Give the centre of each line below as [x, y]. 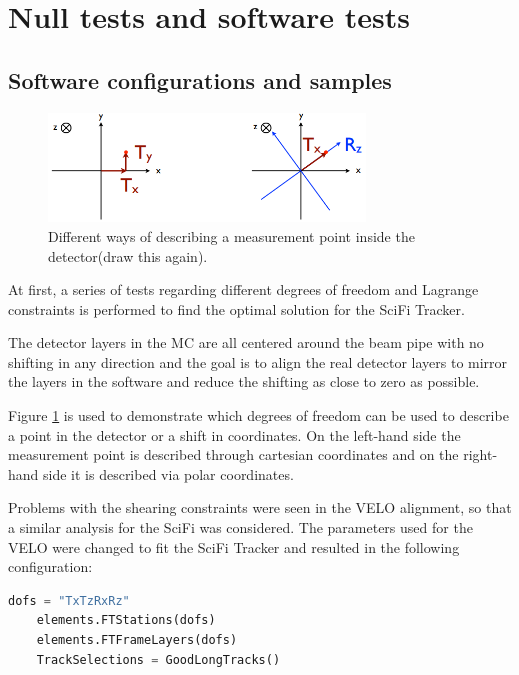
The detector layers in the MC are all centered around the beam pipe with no [246, 342]
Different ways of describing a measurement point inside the [231, 235]
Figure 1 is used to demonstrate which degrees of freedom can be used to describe [258, 415]
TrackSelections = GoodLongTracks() [158, 659]
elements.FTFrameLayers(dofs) [137, 640]
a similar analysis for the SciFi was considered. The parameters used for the [240, 527]
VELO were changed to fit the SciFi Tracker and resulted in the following [234, 546]
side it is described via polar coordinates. [168, 473]
